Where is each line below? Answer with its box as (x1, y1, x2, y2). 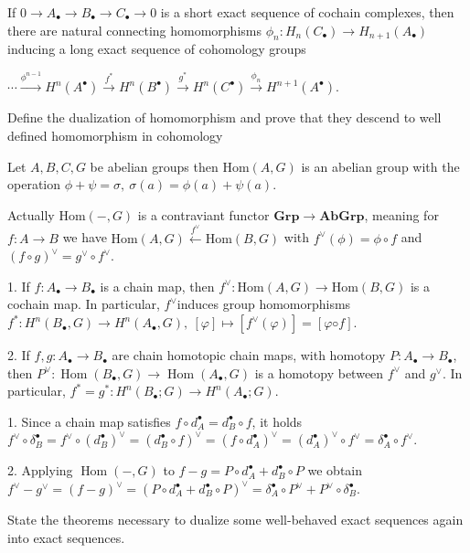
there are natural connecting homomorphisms (7, 20, 262, 39)
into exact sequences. (7, 527, 125, 547)
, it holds (251, 411, 303, 431)
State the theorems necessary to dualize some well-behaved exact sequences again (7, 510, 464, 529)
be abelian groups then (90, 156, 219, 175)
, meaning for (364, 205, 439, 224)
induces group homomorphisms (176, 294, 351, 314)
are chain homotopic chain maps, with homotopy (112, 346, 386, 365)
